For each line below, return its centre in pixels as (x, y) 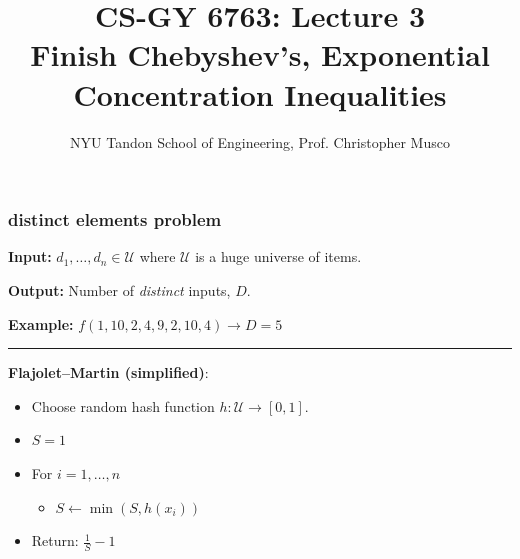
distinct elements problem (115, 219)
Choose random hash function (123, 405)
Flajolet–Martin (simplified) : (108, 372)
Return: (55, 540)
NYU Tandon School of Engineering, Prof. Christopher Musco (260, 141)
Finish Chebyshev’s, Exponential (260, 54)
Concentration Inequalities (260, 93)
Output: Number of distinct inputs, (119, 289)
